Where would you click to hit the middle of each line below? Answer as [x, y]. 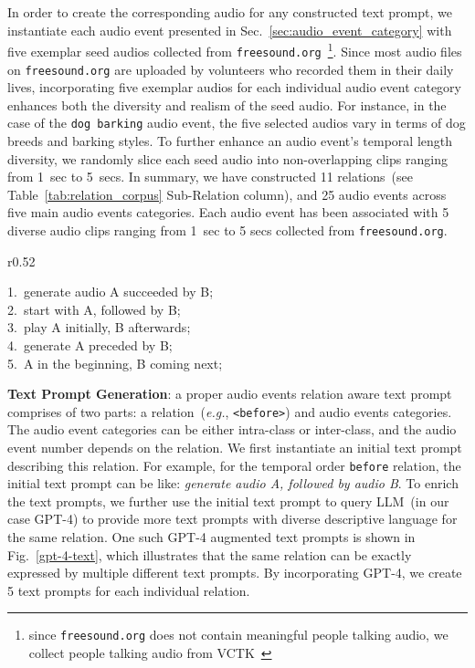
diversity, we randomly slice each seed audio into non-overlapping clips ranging [227, 158]
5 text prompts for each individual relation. [129, 590]
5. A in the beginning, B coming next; [115, 363]
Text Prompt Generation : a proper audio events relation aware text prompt [230, 394]
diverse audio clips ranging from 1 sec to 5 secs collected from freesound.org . [227, 230]
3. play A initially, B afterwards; [99, 327]
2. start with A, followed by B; [94, 309]
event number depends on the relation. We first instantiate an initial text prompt [235, 448]
